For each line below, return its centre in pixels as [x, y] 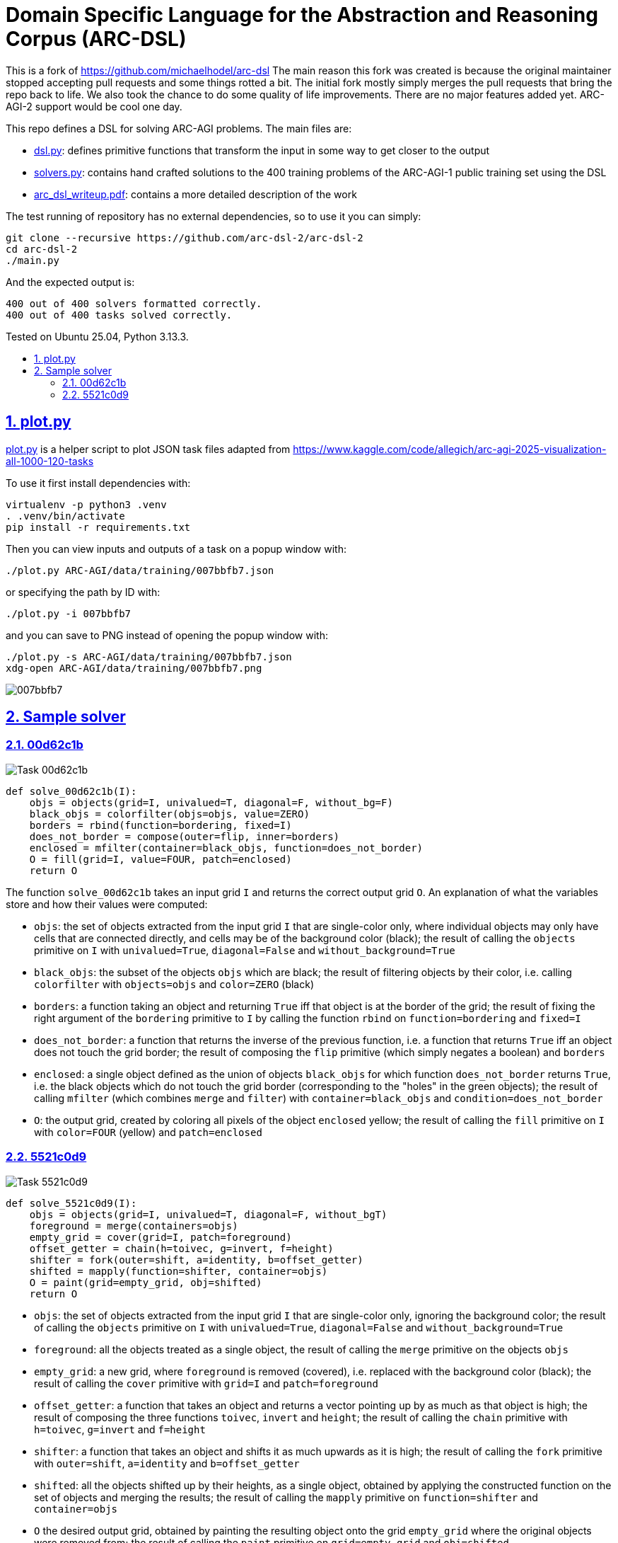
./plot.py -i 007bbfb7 [69, 613]
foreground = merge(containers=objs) [134, 1226]
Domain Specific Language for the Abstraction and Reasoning [302, 15]
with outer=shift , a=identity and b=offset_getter [167, 1463]
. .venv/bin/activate [65, 516]
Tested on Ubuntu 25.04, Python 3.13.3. [97, 336]
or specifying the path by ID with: [83, 592]
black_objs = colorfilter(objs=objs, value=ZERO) [169, 814]
